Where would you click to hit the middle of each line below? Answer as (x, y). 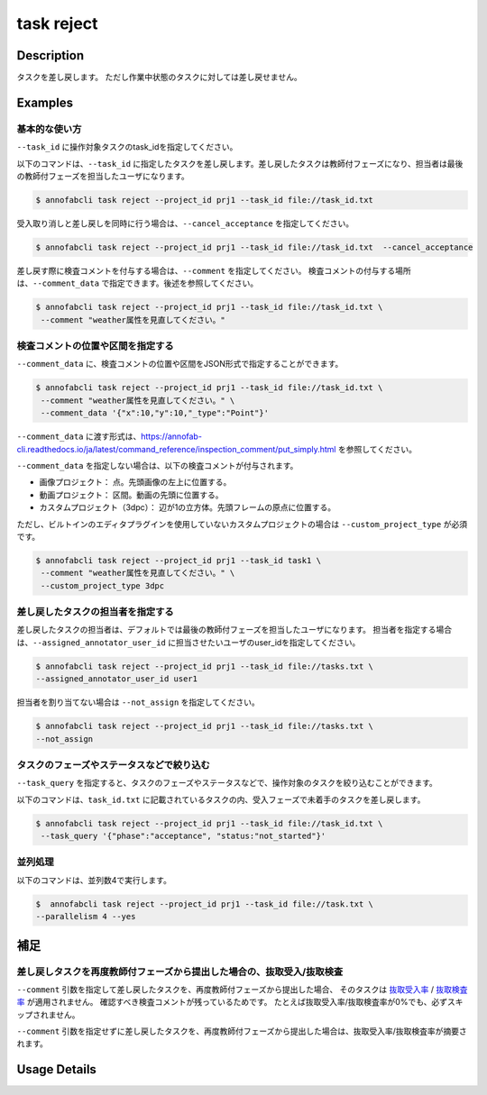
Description (51, 55)
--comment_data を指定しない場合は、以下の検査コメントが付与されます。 (157, 465)
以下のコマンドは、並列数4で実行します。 (94, 880)
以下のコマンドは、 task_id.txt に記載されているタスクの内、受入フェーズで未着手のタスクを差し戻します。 (221, 799)
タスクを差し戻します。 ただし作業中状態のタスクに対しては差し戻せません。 (159, 78)
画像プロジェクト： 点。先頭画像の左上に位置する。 (135, 482)
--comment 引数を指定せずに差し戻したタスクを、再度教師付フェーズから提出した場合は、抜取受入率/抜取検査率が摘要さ (242, 1031)
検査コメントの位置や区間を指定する (96, 346)
